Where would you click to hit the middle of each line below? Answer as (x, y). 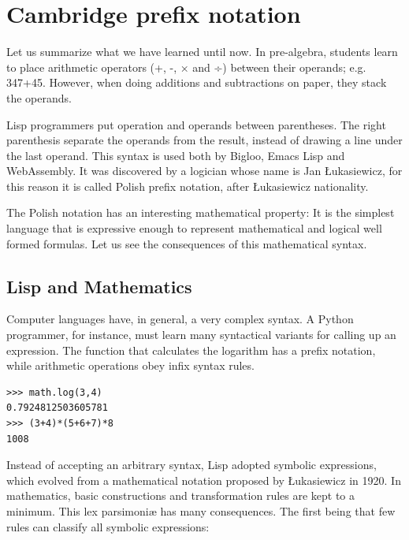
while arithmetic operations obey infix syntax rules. (130, 365)
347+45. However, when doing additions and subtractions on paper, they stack (197, 82)
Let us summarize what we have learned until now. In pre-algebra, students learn (202, 52)
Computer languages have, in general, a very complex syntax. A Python (180, 319)
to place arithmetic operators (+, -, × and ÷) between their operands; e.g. (186, 67)
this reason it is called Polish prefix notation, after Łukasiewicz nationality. (188, 186)
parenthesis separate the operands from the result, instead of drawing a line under (204, 140)
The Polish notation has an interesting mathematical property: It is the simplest (201, 212)
